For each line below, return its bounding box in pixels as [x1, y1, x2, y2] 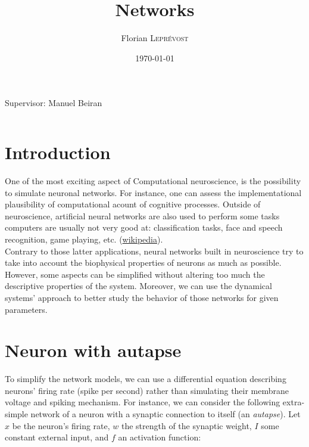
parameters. [5, 303, 48, 315]
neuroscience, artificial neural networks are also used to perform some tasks [5, 209, 280, 222]
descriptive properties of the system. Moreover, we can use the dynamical [5, 280, 272, 292]
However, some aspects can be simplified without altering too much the [5, 268, 265, 280]
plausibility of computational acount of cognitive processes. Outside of [5, 198, 261, 210]
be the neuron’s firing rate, [12, 419, 110, 432]
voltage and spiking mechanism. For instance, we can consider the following [5, 396, 280, 408]
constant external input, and [5, 431, 109, 443]
